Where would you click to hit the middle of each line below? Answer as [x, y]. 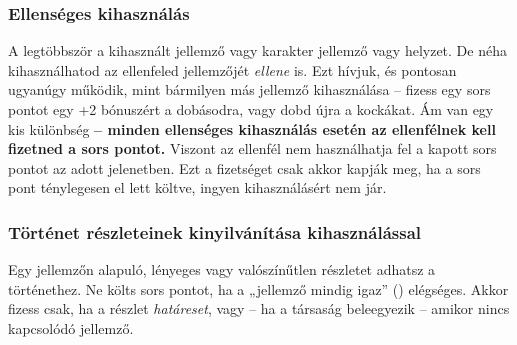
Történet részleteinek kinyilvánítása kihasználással [215, 231]
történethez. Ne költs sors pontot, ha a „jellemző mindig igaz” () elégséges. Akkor [258, 288]
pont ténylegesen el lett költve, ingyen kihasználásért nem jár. [197, 187]
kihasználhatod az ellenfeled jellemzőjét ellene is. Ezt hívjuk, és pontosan [232, 69]
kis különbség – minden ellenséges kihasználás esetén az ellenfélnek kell [252, 128]
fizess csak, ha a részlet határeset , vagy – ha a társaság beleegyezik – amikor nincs [259, 308]
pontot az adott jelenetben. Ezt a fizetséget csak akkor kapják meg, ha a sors [244, 167]
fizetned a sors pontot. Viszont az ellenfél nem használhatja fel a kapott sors [252, 148]
